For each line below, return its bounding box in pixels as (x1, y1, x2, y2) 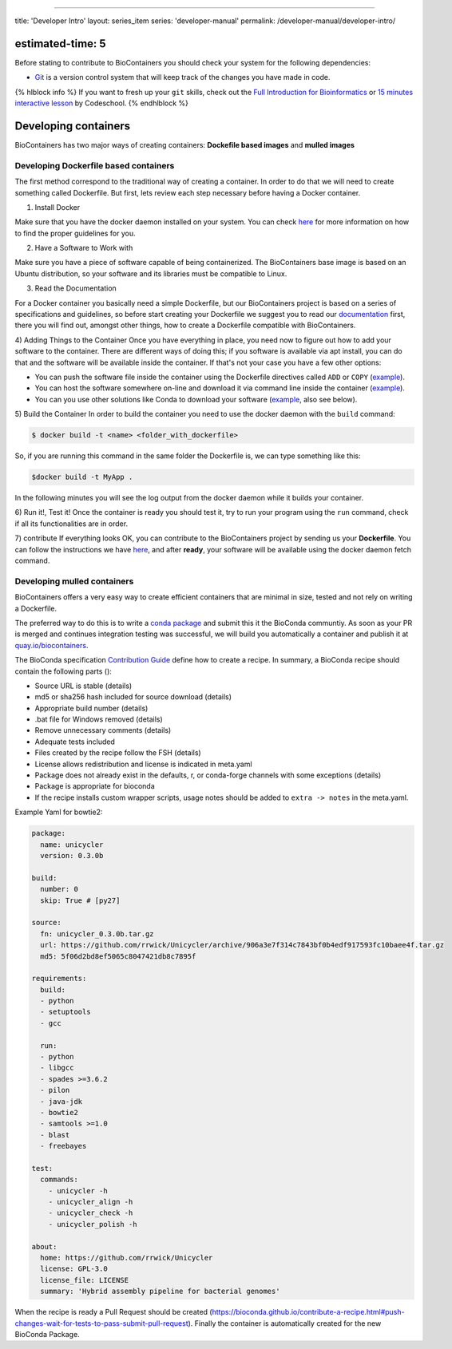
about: (31, 1242, 57, 1251)
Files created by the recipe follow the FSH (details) (34, 748, 201, 758)
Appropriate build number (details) (34, 703, 149, 713)
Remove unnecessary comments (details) (34, 726, 172, 735)
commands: (40, 1175, 79, 1185)
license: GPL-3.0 (40, 1264, 108, 1273)
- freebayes (40, 1141, 87, 1151)
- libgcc (40, 1063, 74, 1073)
